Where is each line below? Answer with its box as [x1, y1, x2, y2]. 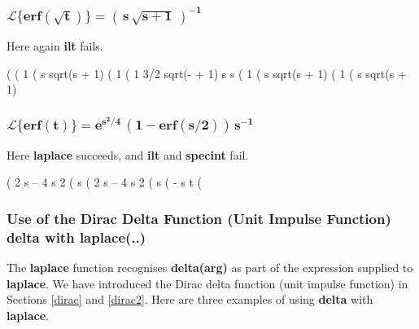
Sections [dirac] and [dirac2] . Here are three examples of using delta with [7, 291, 373, 308]
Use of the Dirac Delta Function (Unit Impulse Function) [7, 208, 391, 228]
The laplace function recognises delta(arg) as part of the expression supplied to [7, 259, 413, 276]
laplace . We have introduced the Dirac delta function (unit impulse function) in [7, 274, 408, 292]
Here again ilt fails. [7, 37, 103, 55]
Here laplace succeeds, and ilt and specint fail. [7, 146, 249, 163]
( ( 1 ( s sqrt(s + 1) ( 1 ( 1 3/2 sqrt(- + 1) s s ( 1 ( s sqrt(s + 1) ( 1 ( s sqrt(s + [7, 64, 407, 81]
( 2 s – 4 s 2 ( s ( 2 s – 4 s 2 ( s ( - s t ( [7, 173, 202, 191]
